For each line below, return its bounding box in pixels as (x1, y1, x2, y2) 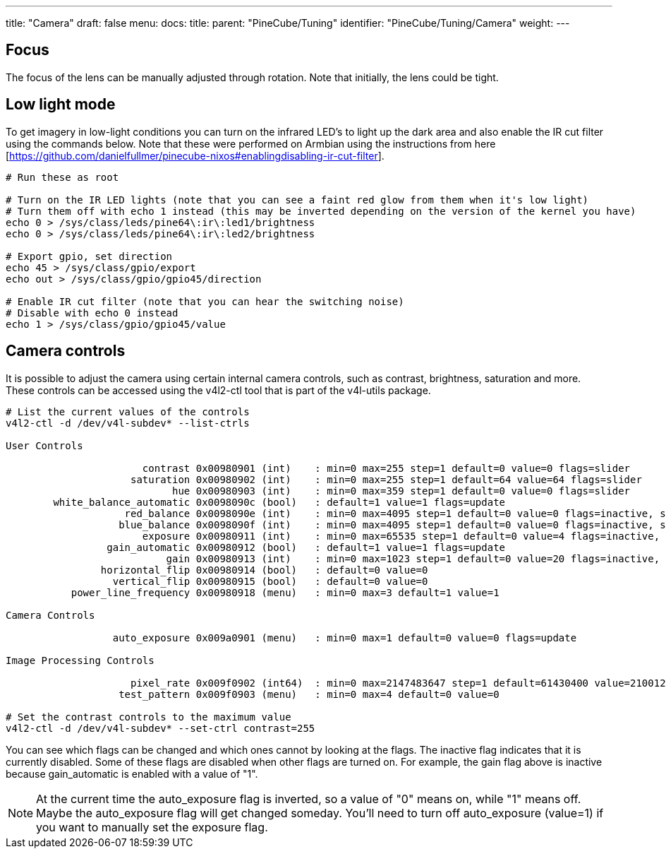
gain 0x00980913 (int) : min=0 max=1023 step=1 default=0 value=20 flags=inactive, (166, 552, 660, 564)
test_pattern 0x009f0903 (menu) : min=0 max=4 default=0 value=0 (119, 688, 499, 700)
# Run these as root (6, 171, 119, 183)
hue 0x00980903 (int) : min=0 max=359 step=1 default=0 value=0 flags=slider (172, 485, 631, 497)
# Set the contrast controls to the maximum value (6, 711, 291, 723)
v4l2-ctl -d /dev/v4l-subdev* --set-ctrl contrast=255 (6, 722, 315, 734)
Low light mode (6, 95, 116, 114)
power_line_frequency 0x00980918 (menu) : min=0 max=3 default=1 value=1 (71, 586, 499, 598)
